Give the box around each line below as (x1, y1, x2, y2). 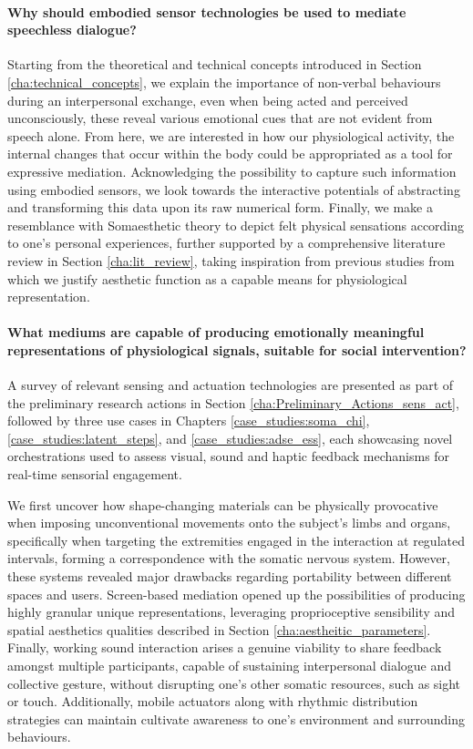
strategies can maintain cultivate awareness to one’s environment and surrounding (7, 709, 465, 728)
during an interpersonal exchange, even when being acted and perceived (7, 90, 408, 109)
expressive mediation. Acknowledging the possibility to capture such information (7, 161, 457, 180)
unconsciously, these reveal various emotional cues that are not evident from (7, 108, 433, 128)
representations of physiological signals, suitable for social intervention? (7, 340, 467, 359)
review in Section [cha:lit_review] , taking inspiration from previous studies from (7, 251, 455, 270)
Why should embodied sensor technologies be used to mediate (7, 2, 406, 21)
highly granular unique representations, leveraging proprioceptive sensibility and (7, 602, 456, 621)
